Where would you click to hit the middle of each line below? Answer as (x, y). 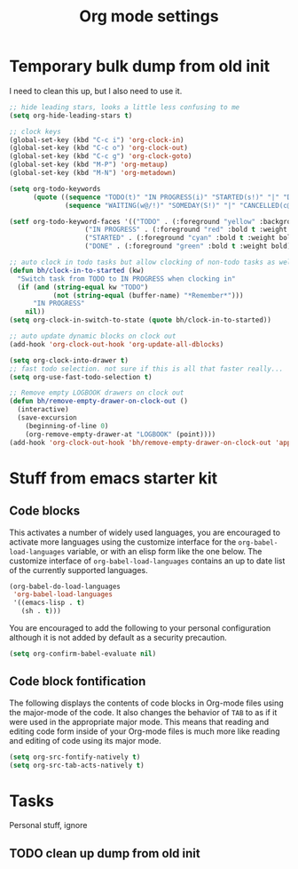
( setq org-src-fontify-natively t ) (75, 757)
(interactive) (43, 410)
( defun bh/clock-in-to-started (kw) (77, 270)
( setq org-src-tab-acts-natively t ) (77, 765)
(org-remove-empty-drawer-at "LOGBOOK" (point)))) (121, 434)
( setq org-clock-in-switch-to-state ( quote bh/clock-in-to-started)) (141, 320)
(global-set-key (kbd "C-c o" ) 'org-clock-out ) (99, 148)
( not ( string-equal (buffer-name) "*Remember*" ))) (148, 295)
